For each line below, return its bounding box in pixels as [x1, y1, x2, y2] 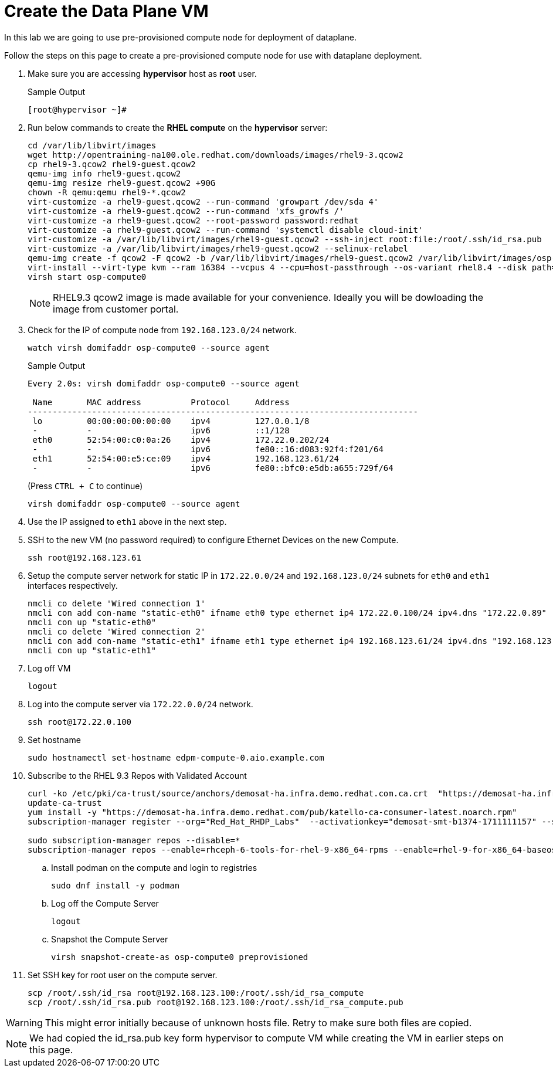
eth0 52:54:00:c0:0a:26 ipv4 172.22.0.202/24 [32, 435, 330, 445]
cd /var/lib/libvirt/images [28, 140, 157, 150]
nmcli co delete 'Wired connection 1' [28, 598, 206, 608]
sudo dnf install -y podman [51, 880, 180, 890]
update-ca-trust [28, 798, 102, 808]
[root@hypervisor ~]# [28, 104, 127, 114]
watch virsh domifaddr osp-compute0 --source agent [28, 342, 270, 352]
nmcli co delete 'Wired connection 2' [28, 626, 206, 636]
